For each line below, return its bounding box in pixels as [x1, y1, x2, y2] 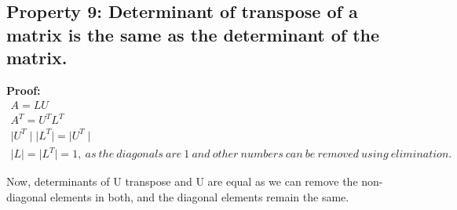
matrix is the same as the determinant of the [6, 22, 380, 46]
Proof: [6, 81, 41, 98]
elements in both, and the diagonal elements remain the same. [50, 188, 349, 205]
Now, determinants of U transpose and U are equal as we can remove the [6, 173, 358, 190]
